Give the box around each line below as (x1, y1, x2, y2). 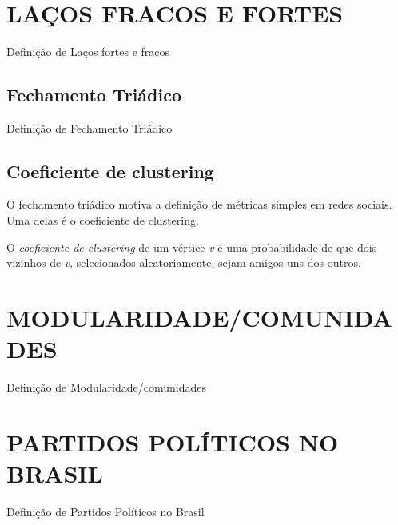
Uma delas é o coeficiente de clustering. (6, 211, 199, 228)
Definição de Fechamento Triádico (6, 119, 173, 136)
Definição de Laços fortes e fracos (6, 42, 170, 59)
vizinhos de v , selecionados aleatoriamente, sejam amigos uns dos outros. (6, 254, 361, 271)
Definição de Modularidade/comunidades (6, 379, 207, 395)
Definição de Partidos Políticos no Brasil (6, 503, 205, 519)
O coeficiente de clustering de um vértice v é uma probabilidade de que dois (6, 238, 377, 255)
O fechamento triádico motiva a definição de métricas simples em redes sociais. (6, 196, 392, 213)
